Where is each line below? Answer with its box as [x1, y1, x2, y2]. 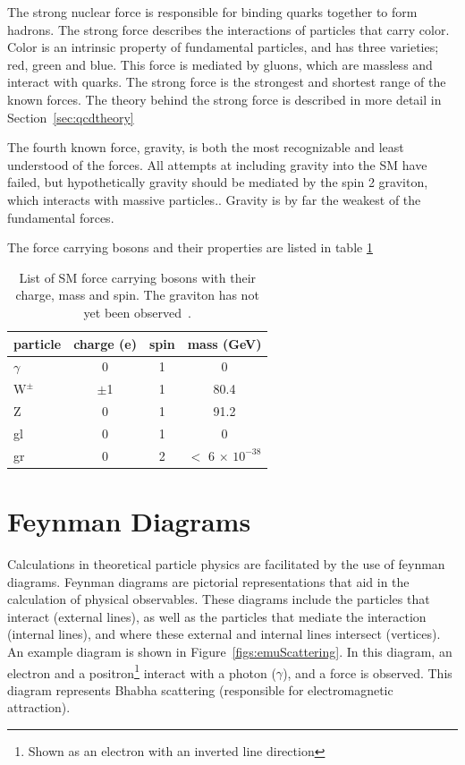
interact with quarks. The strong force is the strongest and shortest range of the [7, 72, 446, 91]
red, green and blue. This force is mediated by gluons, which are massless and [7, 55, 433, 73]
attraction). [7, 698, 71, 717]
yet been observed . [83, 302, 191, 321]
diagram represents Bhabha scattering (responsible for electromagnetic [7, 680, 393, 699]
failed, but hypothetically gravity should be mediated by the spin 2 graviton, [7, 173, 428, 191]
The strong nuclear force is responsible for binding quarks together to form [7, 3, 418, 21]
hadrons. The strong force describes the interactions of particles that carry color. [7, 20, 450, 38]
